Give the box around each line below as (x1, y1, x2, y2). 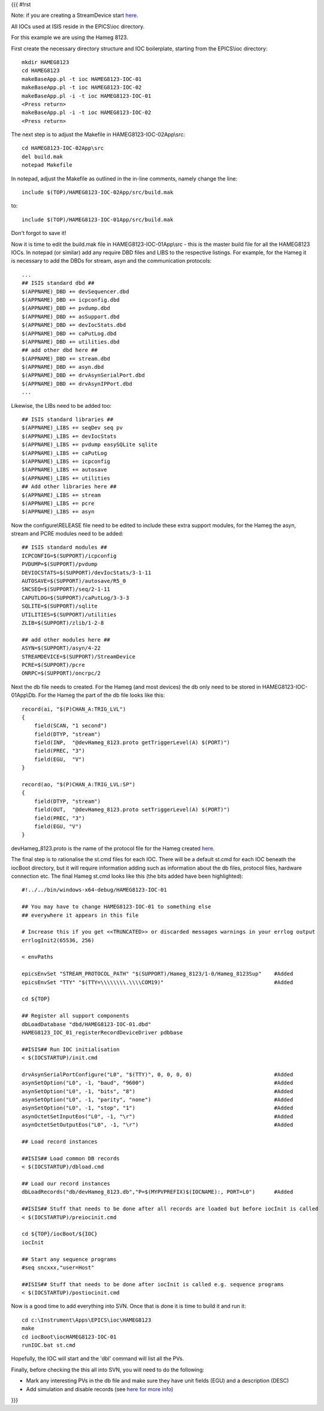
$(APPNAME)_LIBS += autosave (22, 467, 107, 473)
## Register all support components (22, 1012, 129, 1019)
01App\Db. (11, 691, 37, 699)
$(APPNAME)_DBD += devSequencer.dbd (22, 288, 129, 295)
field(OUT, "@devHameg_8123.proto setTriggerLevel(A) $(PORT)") (34, 807, 231, 813)
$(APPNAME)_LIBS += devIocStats (22, 432, 117, 440)
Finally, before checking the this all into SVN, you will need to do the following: (11, 1366, 205, 1373)
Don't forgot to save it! (11, 230, 66, 237)
